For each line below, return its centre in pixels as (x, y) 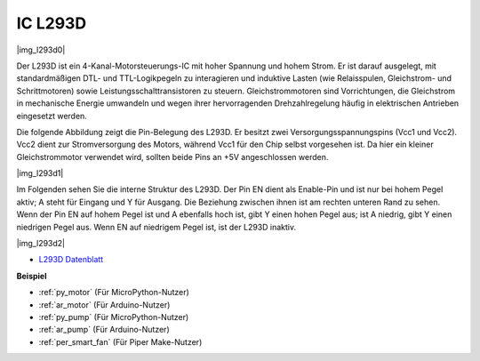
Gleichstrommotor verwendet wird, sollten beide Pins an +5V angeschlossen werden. (172, 156)
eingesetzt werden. (52, 116)
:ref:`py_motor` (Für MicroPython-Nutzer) (114, 293)
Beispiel (32, 276)
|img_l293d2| (41, 244)
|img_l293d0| (41, 50)
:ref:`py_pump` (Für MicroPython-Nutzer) (114, 317)
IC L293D (52, 23)
